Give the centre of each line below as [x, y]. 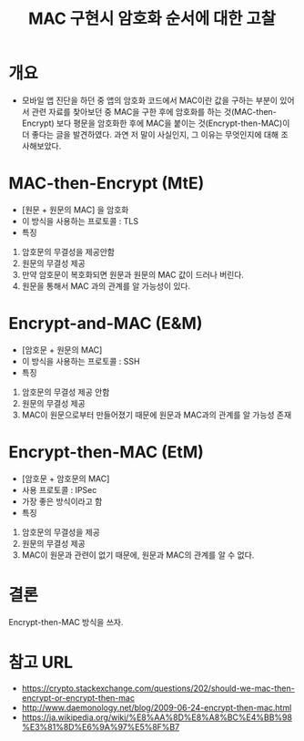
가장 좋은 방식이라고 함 [62, 501]
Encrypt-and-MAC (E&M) [106, 324]
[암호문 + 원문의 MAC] [62, 350]
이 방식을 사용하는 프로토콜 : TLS [80, 221]
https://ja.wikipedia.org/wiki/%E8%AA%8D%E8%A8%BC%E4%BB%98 [157, 717]
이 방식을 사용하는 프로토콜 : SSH [81, 361]
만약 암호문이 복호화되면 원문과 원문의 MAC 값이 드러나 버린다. [133, 274]
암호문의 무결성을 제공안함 [68, 252]
